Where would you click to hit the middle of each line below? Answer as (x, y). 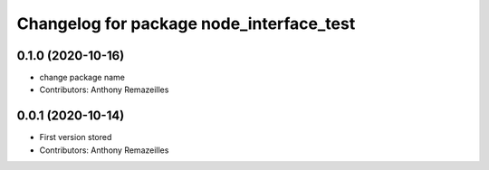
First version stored (76, 137)
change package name (82, 78)
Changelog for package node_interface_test (186, 24)
